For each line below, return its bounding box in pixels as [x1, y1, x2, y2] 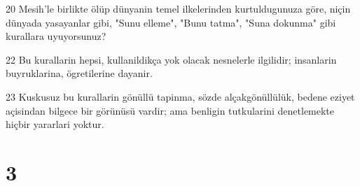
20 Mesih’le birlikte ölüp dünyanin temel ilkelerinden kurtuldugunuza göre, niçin [6, 1, 351, 15]
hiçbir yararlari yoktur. [6, 117, 104, 131]
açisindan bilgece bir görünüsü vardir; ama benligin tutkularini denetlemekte [6, 103, 335, 117]
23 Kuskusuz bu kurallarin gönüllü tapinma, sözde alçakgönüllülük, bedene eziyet [6, 89, 355, 103]
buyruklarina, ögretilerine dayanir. [6, 66, 153, 80]
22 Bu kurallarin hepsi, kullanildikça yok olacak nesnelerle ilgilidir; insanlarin [6, 52, 337, 66]
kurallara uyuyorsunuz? [6, 29, 106, 43]
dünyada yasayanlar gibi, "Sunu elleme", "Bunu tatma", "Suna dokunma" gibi [6, 15, 336, 29]
